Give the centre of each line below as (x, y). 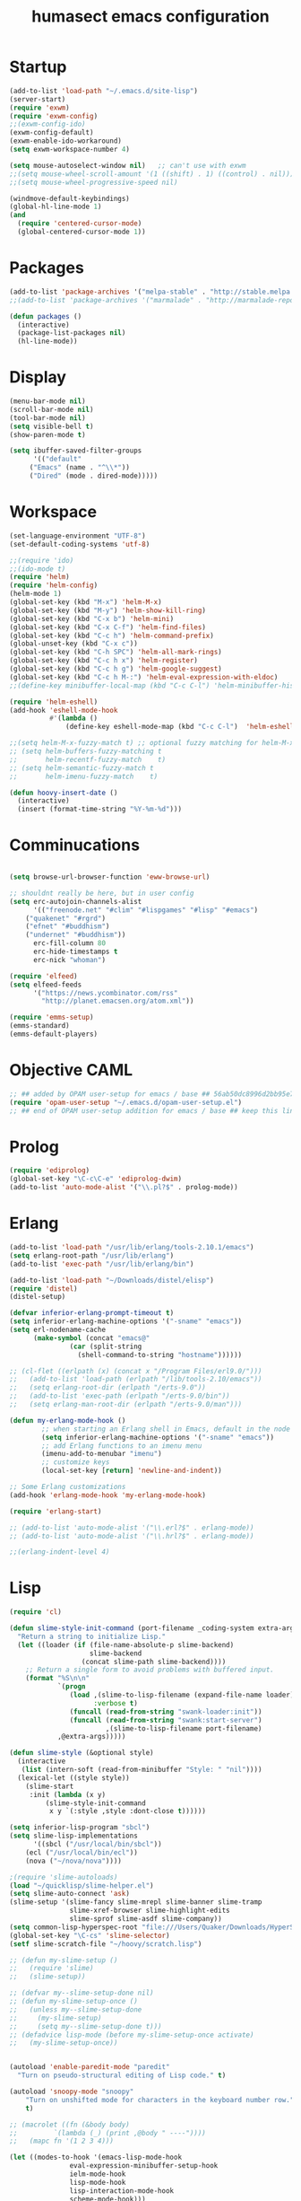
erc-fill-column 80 (69, 943)
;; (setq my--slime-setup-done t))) (86, 2026)
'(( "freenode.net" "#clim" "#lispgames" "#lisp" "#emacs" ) (145, 910)
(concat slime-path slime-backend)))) (154, 1662)
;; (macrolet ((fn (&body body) (69, 2125)
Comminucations (75, 845)
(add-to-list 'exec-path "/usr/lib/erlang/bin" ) (102, 1264)
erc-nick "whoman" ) (69, 960)
